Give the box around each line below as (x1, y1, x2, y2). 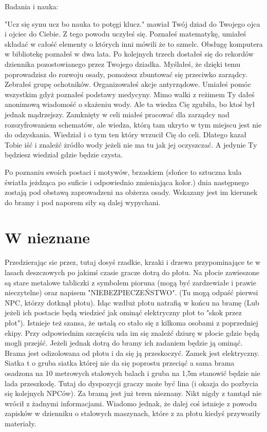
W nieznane (5, 227, 90, 248)
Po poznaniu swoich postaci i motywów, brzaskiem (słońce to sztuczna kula (5, 166, 242, 177)
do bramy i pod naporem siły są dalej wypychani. (5, 196, 161, 207)
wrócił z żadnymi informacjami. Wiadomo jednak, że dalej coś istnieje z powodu (5, 398, 257, 408)
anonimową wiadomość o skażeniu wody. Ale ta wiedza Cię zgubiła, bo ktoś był (5, 99, 255, 110)
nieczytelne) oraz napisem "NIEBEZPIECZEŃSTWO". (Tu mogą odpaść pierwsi (5, 287, 258, 298)
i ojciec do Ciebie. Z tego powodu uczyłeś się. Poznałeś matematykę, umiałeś (5, 28, 246, 39)
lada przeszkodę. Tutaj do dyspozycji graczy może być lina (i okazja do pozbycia (5, 377, 259, 388)
